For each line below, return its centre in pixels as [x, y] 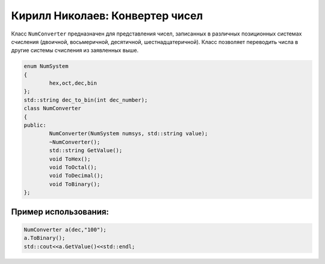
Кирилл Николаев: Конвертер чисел [107, 16]
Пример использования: [60, 211]
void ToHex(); [70, 159]
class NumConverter [52, 109]
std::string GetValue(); [86, 151]
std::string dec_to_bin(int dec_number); [86, 100]
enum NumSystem [46, 66]
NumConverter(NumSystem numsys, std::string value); [128, 134]
